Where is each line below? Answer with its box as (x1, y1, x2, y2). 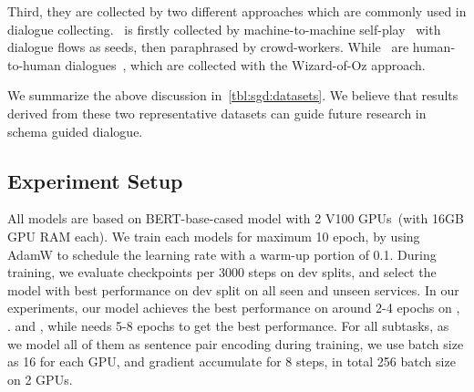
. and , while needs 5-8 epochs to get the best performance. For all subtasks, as (7, 315, 449, 335)
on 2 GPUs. (7, 369, 73, 388)
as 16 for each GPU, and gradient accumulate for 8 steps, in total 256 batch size (7, 352, 456, 371)
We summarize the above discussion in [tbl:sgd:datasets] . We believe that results (7, 86, 459, 105)
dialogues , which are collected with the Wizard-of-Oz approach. (65, 55, 426, 74)
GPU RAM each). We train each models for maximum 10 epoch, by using (7, 226, 420, 245)
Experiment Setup (7, 166, 183, 194)
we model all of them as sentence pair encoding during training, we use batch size (7, 334, 464, 353)
